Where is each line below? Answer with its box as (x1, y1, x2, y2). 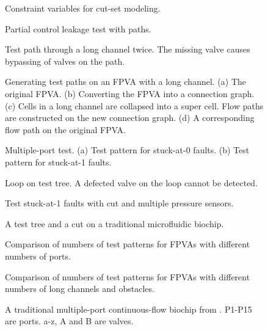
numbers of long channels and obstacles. (5, 282, 154, 295)
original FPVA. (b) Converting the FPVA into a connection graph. (5, 87, 255, 100)
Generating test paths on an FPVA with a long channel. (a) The (5, 75, 247, 88)
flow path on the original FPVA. (5, 123, 126, 136)
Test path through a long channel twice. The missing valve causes (5, 43, 250, 56)
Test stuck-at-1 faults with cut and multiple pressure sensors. (5, 197, 234, 209)
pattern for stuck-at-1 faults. (5, 155, 112, 168)
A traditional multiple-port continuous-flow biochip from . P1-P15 (5, 302, 252, 315)
